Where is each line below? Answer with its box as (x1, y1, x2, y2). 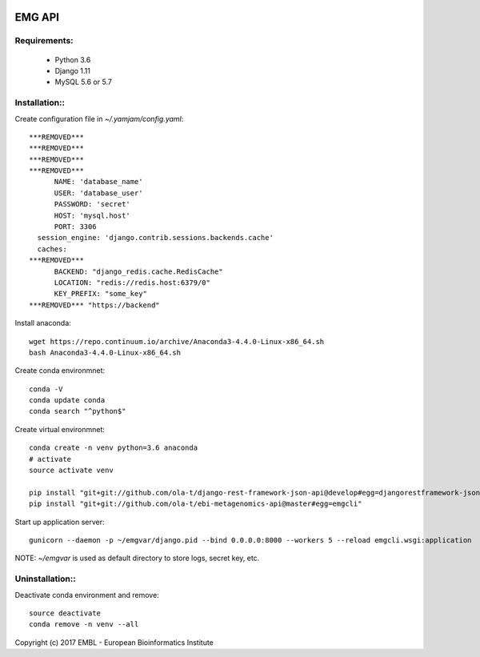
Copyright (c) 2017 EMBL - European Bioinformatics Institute (14, 637, 214, 647)
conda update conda (29, 396, 106, 405)
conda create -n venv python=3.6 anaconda (29, 443, 198, 452)
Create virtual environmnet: (14, 424, 106, 434)
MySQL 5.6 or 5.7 (54, 77, 112, 87)
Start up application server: (14, 517, 105, 527)
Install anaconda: (14, 318, 71, 328)
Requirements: (14, 35, 74, 46)
